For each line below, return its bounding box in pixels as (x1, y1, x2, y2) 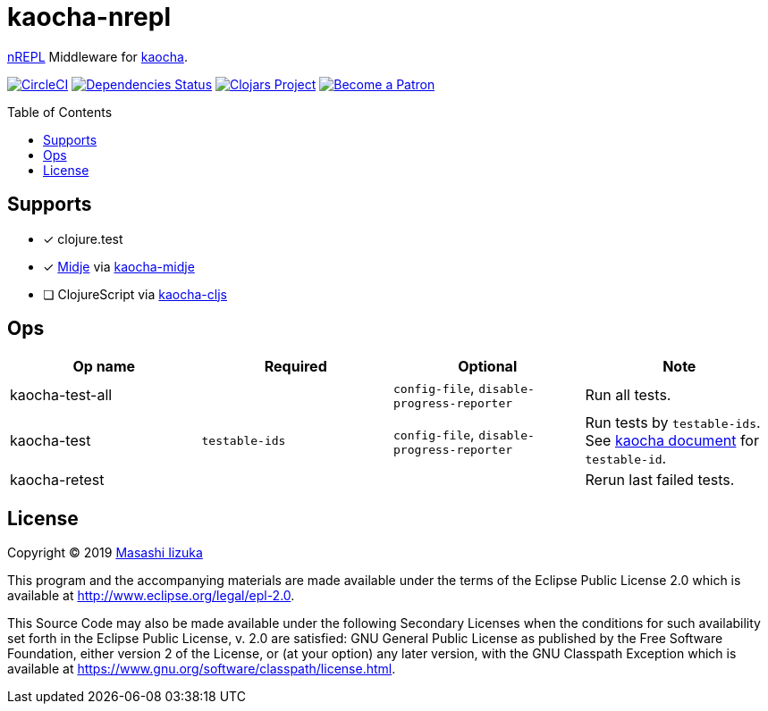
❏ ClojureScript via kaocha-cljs (43, 286, 227, 302)
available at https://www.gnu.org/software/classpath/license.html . (7, 661, 396, 677)
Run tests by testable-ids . (585, 414, 761, 432)
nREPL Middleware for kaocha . (7, 48, 188, 64)
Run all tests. (585, 385, 671, 404)
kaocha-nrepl (7, 2, 171, 32)
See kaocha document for (585, 431, 759, 450)
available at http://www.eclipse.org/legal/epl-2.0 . (7, 588, 295, 604)
